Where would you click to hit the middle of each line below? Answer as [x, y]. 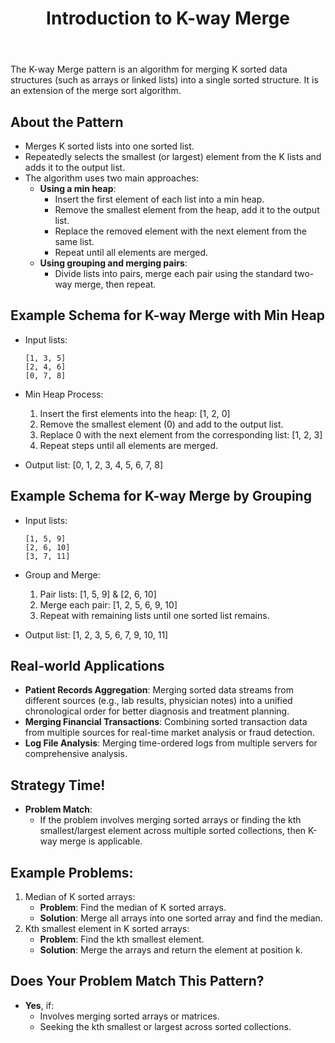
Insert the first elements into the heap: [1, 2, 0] [135, 413]
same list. [74, 241]
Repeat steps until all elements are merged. [129, 445]
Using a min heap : [78, 188]
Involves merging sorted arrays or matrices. [129, 1016]
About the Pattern [67, 122]
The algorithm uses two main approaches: [111, 178]
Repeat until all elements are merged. [131, 252]
